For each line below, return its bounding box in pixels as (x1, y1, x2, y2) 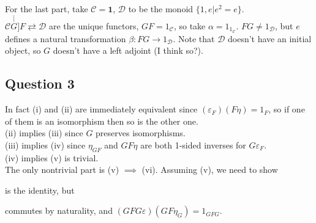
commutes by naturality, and (5, 204, 113, 217)
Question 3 (5, 74, 75, 93)
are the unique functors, (48, 19, 139, 32)
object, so (5, 44, 41, 57)
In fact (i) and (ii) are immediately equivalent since (5, 103, 198, 115)
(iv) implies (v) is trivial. (5, 151, 99, 164)
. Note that (173, 32, 215, 45)
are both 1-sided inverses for (140, 138, 246, 151)
